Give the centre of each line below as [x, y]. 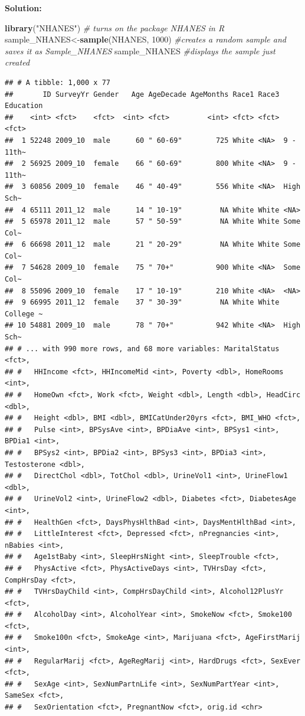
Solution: [23, 8]
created [17, 62]
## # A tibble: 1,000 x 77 [58, 82]
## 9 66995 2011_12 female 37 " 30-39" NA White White [142, 303]
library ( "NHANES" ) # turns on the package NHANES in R [115, 27]
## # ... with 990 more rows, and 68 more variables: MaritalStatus [142, 349]
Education [24, 106]
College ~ [24, 314]
